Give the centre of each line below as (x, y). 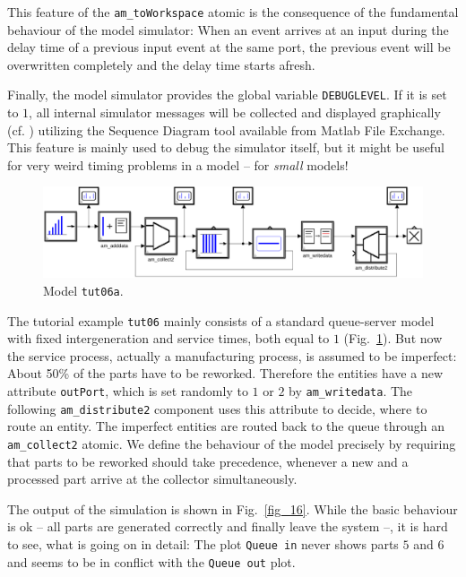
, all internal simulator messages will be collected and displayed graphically (235, 112)
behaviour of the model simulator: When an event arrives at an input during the (228, 29)
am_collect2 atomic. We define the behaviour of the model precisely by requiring (232, 443)
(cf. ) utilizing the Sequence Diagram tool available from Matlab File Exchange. (226, 129)
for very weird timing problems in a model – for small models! (178, 164)
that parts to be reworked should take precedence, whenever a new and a (208, 461)
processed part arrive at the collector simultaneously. (152, 479)
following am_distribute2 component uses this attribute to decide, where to (217, 408)
